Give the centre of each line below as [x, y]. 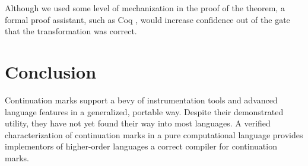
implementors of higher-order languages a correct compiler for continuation [141, 146]
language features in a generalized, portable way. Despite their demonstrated [144, 111]
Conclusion [51, 71]
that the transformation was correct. [71, 31]
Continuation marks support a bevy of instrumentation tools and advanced [141, 100]
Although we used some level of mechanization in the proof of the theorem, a [145, 8]
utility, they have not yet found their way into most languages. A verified [138, 123]
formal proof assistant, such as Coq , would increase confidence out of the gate [147, 19]
